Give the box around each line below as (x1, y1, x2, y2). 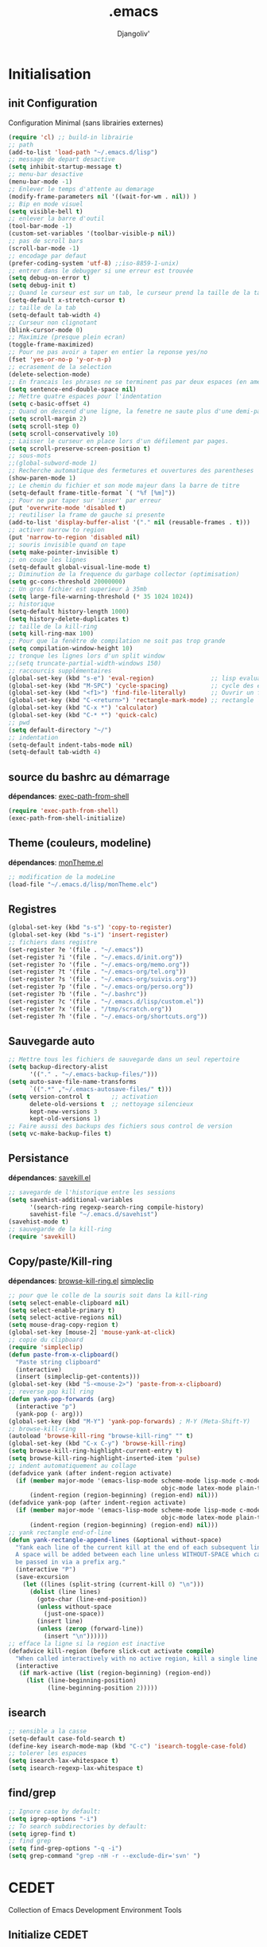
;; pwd (8, 718, 30, 727)
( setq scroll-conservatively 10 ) (8, 430, 119, 438)
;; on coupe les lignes (8, 555, 87, 563)
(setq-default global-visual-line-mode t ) (8, 563, 151, 571)
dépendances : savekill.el (8, 1172, 91, 1182)
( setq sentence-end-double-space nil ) (8, 385, 137, 393)
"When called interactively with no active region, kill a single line (15, 1655, 258, 1662)
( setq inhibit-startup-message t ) (8, 163, 123, 171)
